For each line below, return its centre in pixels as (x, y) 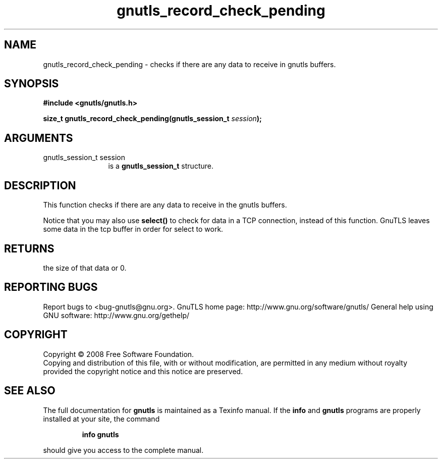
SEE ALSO (30, 391)
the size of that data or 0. (85, 268)
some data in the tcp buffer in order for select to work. (133, 229)
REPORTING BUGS (51, 287)
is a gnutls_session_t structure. (161, 166)
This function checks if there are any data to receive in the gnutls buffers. (165, 205)
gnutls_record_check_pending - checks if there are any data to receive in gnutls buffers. (189, 64)
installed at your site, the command (101, 419)
